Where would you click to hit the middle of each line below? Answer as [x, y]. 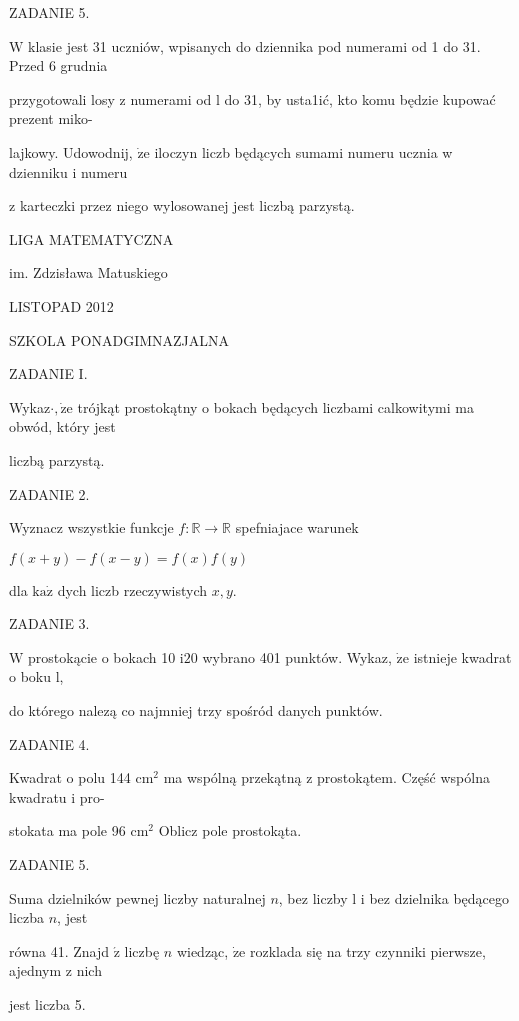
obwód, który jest [62, 426]
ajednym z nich [55, 970]
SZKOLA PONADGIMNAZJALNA [119, 339]
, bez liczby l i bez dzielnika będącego [394, 897]
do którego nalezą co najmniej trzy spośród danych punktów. [196, 710]
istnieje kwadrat [462, 656]
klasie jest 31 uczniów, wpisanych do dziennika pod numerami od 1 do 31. [254, 45]
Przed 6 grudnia [58, 65]
